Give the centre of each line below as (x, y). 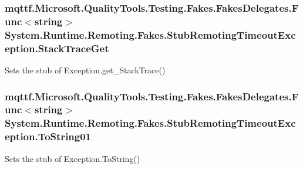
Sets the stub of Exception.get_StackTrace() (85, 70)
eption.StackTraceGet (57, 48)
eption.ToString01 (48, 136)
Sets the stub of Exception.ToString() (73, 158)
